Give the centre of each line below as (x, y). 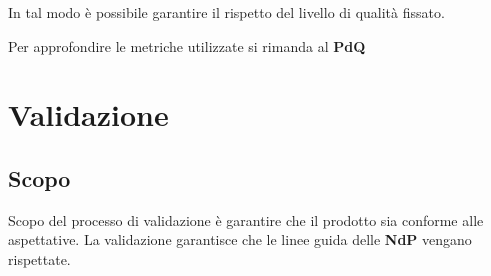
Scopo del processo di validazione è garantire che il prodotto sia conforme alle (246, 219)
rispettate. (39, 258)
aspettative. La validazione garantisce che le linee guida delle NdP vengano (240, 239)
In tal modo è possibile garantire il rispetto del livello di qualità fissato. (226, 12)
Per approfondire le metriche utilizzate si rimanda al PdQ (187, 45)
